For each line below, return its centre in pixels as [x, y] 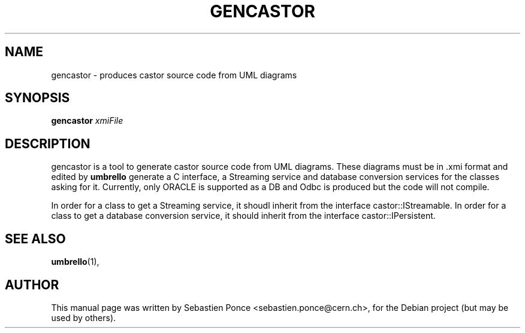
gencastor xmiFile [87, 121]
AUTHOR [32, 285]
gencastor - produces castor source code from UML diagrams [174, 75]
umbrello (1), [75, 262]
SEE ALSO [35, 239]
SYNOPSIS [37, 98]
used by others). [84, 317]
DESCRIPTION [48, 143]
